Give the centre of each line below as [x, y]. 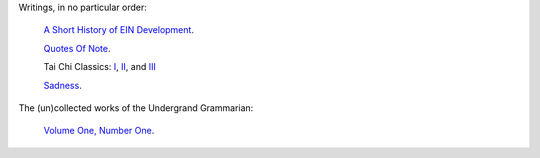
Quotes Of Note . [77, 48]
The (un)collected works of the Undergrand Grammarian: [136, 107]
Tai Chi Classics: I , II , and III [100, 67]
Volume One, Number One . [99, 131]
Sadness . [62, 85]
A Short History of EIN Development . [119, 30]
